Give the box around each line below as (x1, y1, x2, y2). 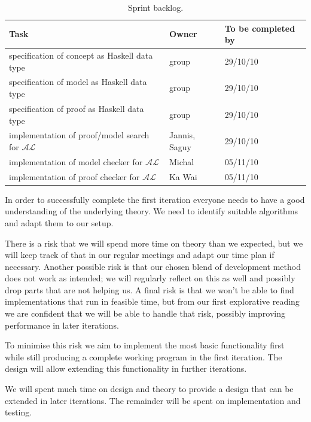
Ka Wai (169, 170, 197, 183)
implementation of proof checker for (9, 170, 140, 183)
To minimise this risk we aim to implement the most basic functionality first (5, 339, 285, 351)
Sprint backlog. (127, 1, 184, 13)
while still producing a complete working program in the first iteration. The (5, 350, 282, 363)
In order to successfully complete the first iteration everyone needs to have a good (5, 193, 305, 205)
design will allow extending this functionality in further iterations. (5, 362, 247, 375)
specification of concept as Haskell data (9, 49, 153, 62)
